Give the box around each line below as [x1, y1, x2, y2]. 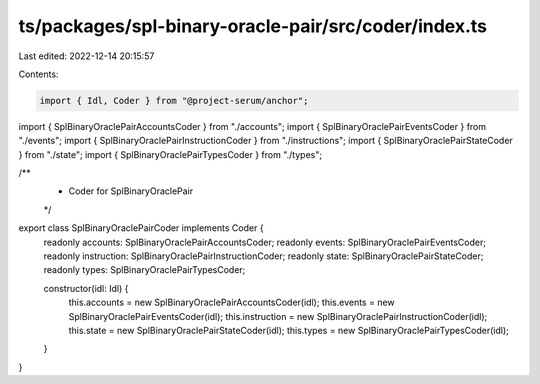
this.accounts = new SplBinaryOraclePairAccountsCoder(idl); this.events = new [68, 296, 395, 309]
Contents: [18, 68, 59, 80]
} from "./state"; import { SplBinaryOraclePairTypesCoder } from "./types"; [18, 148, 323, 160]
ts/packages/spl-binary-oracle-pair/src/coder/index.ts [18, 15, 488, 37]
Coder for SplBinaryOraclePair [68, 185, 194, 197]
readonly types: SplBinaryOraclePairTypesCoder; [43, 264, 246, 276]
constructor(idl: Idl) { [43, 282, 129, 294]
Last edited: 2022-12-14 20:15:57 [18, 50, 155, 62]
